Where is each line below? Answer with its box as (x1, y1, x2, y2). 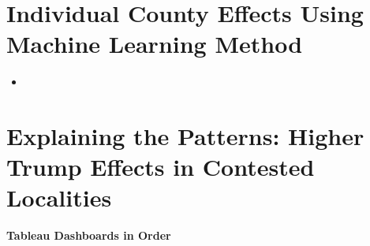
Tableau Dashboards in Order (6, 227, 171, 244)
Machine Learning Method (6, 28, 303, 60)
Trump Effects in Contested (6, 151, 315, 183)
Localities (6, 181, 112, 214)
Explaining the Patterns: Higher (6, 120, 364, 152)
